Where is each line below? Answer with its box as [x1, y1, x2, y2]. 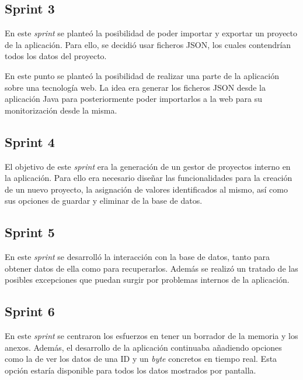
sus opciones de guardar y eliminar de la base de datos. [5, 194, 203, 207]
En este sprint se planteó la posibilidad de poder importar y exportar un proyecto [5, 27, 298, 39]
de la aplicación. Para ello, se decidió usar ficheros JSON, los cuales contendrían [5, 38, 291, 50]
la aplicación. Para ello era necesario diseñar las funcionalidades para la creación [5, 172, 292, 184]
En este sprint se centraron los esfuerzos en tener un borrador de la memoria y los [5, 330, 298, 342]
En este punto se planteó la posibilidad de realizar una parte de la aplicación [5, 69, 279, 81]
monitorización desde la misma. [5, 104, 117, 116]
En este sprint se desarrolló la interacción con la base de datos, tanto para [5, 251, 270, 263]
